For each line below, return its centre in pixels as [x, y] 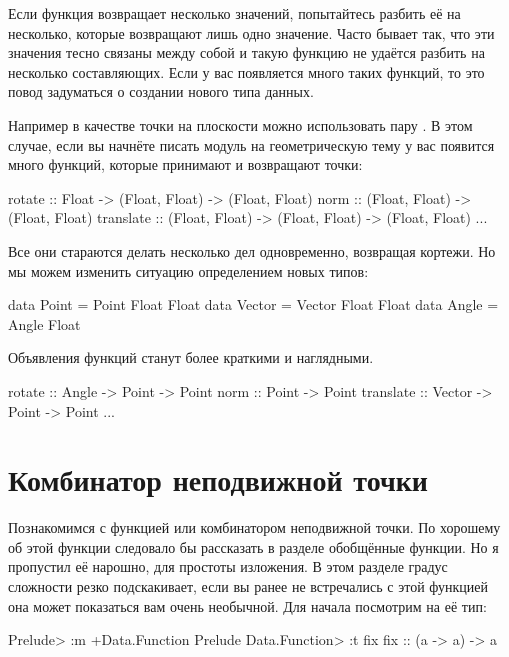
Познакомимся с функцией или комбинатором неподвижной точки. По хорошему [254, 527]
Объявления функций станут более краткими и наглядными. [191, 357]
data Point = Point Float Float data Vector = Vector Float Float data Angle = [253, 304]
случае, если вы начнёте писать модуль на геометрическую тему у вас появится [251, 144]
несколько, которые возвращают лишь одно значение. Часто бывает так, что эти [251, 32]
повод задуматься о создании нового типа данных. [161, 91]
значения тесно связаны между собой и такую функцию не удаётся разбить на [246, 52]
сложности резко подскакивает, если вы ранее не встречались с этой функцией [248, 586]
